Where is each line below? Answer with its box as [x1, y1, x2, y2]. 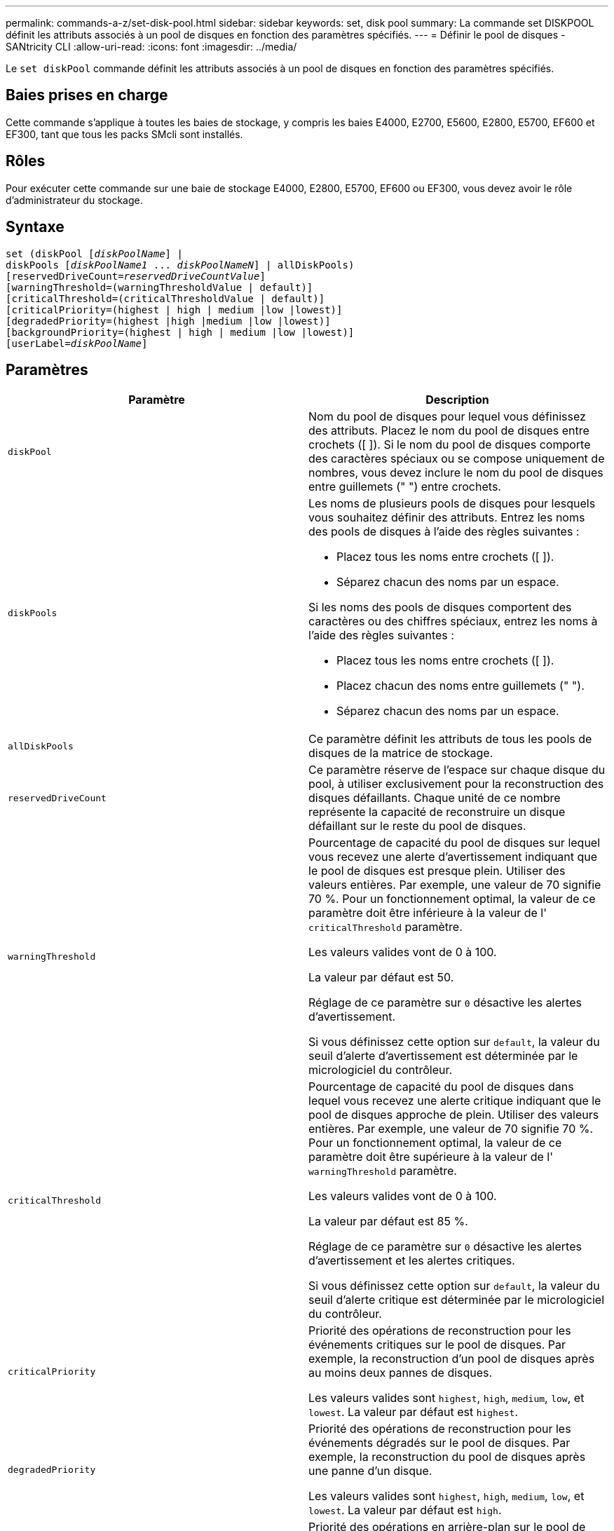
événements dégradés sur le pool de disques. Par [308, 1436, 571, 1450]
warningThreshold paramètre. [308, 1164, 457, 1178]
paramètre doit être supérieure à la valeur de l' [308, 1150, 553, 1164]
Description [425, 393, 489, 407]
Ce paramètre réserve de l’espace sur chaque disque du [308, 763, 606, 777]
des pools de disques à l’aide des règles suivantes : [308, 524, 580, 539]
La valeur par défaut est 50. [308, 970, 454, 985]
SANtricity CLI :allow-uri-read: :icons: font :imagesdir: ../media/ [6, 41, 297, 53]
